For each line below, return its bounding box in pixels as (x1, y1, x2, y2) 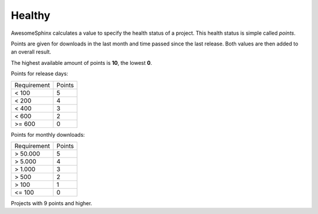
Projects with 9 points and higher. (11, 199, 92, 206)
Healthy (11, 9, 51, 22)
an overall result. (11, 48, 51, 55)
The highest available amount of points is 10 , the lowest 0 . (11, 59, 153, 66)
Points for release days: (11, 70, 68, 77)
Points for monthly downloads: (11, 131, 85, 138)
